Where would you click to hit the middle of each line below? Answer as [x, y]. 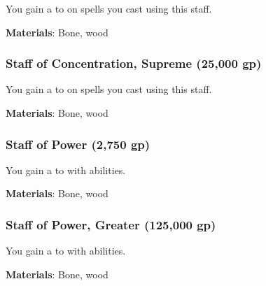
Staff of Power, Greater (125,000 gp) [111, 224]
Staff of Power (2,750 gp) [78, 144]
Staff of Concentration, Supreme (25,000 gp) [134, 63]
